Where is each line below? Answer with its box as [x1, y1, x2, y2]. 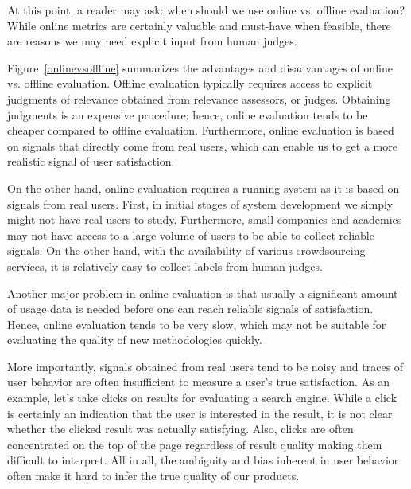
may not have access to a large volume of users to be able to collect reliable [7, 226, 374, 243]
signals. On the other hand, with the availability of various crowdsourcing [7, 242, 366, 259]
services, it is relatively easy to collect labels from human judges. [7, 257, 323, 274]
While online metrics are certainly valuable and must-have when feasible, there [7, 17, 391, 33]
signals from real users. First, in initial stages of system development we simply [7, 195, 394, 212]
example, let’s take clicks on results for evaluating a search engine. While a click [7, 389, 397, 406]
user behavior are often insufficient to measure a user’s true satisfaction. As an [7, 374, 390, 390]
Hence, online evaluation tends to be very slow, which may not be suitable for [7, 315, 386, 332]
